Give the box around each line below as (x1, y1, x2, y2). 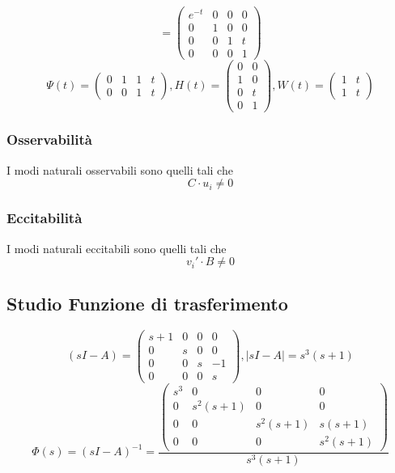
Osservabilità (6, 129, 92, 150)
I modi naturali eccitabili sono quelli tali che (6, 239, 227, 256)
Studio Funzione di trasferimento (6, 291, 288, 316)
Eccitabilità (6, 208, 83, 228)
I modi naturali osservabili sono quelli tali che (6, 161, 233, 178)
